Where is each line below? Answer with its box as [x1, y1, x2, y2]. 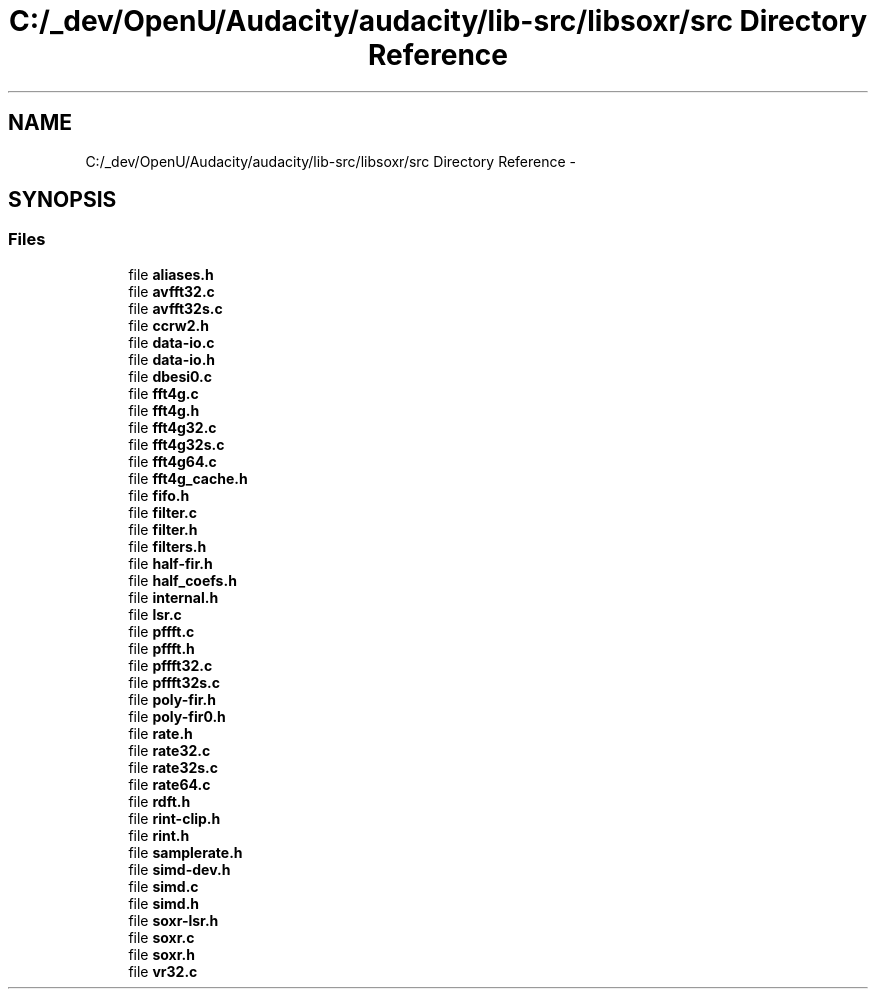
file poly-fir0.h [128, 707, 226, 725]
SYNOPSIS [8, 187, 117, 213]
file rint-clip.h [128, 809, 221, 827]
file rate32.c [128, 741, 211, 759]
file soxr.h [128, 945, 195, 963]
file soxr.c [128, 928, 195, 946]
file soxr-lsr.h [128, 911, 219, 929]
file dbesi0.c [128, 367, 213, 385]
